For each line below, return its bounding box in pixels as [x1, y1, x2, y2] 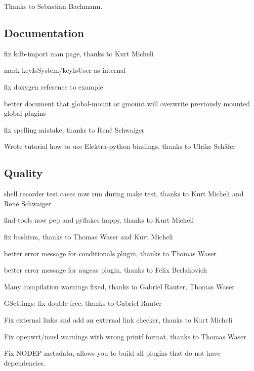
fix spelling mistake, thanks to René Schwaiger [4, 124, 145, 135]
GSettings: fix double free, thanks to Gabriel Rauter [4, 298, 162, 308]
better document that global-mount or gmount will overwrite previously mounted [4, 98, 250, 108]
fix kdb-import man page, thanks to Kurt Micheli [4, 48, 154, 58]
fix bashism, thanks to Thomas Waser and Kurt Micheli [4, 231, 173, 241]
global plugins [4, 108, 46, 118]
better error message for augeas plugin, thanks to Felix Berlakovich [4, 265, 207, 275]
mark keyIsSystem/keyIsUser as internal [4, 65, 126, 75]
